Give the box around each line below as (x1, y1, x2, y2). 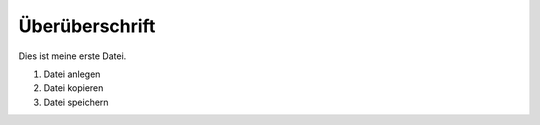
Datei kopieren (43, 82, 104, 94)
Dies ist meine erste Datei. (18, 50, 127, 62)
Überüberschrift (18, 15, 156, 37)
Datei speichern (43, 96, 109, 108)
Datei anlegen (43, 68, 101, 80)
